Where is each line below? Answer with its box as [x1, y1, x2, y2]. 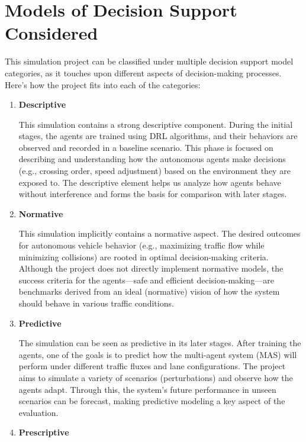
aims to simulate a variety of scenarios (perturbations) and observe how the [18, 371, 293, 383]
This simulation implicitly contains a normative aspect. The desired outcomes [18, 227, 301, 240]
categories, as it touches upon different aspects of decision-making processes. [5, 66, 282, 79]
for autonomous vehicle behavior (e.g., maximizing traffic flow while [18, 239, 265, 251]
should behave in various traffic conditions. [18, 297, 174, 309]
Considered [5, 21, 98, 45]
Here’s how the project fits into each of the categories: [5, 78, 201, 91]
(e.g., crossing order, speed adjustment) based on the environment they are [18, 164, 291, 177]
